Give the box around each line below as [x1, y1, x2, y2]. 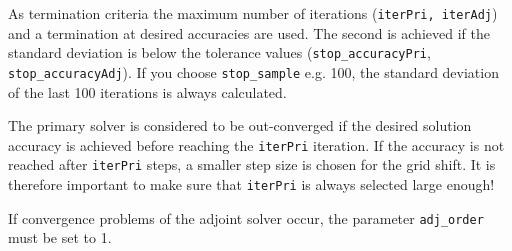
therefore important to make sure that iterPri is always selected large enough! [8, 174, 495, 195]
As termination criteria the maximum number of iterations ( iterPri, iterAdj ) [8, 3, 498, 23]
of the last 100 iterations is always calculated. [8, 81, 287, 102]
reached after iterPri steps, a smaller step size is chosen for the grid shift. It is [8, 154, 496, 175]
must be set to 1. [8, 227, 112, 248]
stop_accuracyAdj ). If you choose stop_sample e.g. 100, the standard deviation [8, 61, 499, 82]
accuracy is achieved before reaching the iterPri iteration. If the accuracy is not [8, 134, 505, 155]
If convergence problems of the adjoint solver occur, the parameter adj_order [8, 207, 484, 228]
